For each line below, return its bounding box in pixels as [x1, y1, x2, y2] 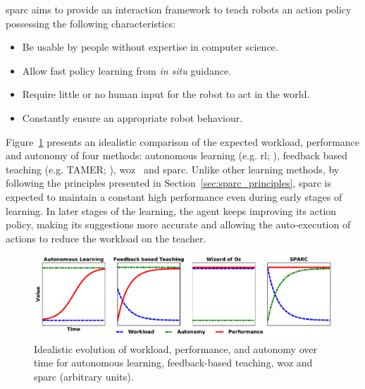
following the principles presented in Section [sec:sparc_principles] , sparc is [6, 175, 332, 190]
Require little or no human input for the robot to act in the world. [22, 87, 310, 101]
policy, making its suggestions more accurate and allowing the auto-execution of [6, 217, 351, 232]
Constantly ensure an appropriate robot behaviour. [22, 110, 243, 125]
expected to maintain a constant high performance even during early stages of [6, 189, 342, 204]
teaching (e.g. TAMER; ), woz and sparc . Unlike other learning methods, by [6, 161, 340, 176]
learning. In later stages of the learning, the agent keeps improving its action [6, 203, 337, 218]
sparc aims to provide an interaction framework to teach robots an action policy [6, 2, 352, 16]
